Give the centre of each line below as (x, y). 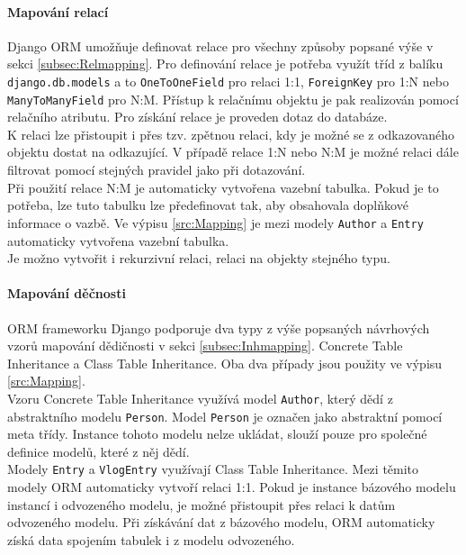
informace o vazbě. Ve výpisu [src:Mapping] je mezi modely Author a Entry (215, 222)
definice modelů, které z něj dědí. (99, 451)
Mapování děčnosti (67, 293)
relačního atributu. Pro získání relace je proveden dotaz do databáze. (197, 117)
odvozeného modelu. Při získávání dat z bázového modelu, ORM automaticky (221, 522)
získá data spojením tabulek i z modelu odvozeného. (151, 539)
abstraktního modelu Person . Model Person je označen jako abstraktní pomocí (225, 416)
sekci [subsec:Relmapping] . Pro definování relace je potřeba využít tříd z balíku (225, 64)
